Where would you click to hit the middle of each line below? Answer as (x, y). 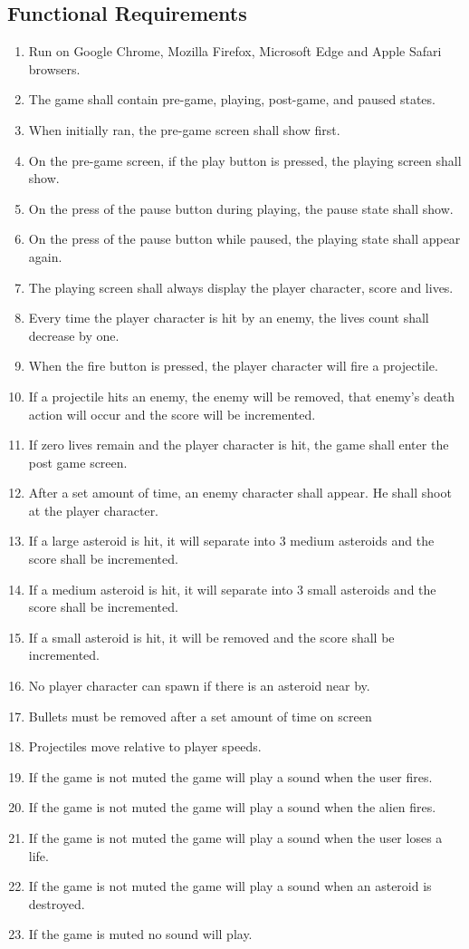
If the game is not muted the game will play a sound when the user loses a (235, 838)
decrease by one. (74, 335)
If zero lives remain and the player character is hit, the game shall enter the (239, 445)
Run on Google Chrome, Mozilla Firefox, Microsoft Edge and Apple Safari (235, 51)
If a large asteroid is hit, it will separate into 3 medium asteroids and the (231, 541)
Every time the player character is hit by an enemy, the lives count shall (229, 318)
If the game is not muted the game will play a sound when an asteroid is (230, 886)
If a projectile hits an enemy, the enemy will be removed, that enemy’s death (242, 396)
